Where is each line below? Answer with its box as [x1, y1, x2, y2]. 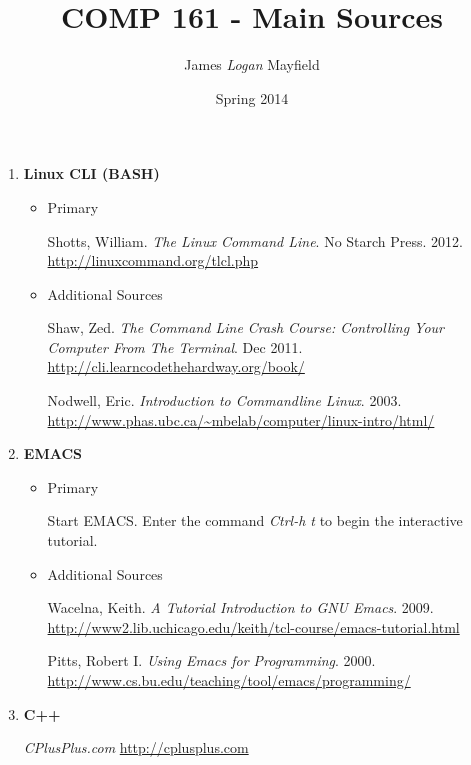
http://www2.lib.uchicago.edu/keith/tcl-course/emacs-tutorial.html [47, 616, 460, 637]
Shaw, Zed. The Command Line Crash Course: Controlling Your [47, 317, 444, 338]
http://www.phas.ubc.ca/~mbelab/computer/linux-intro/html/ [47, 409, 435, 430]
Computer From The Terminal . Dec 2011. [47, 336, 303, 357]
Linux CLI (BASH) [23, 163, 160, 184]
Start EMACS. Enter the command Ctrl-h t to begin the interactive [47, 510, 463, 531]
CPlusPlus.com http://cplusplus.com [23, 737, 249, 758]
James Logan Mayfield [184, 54, 320, 75]
